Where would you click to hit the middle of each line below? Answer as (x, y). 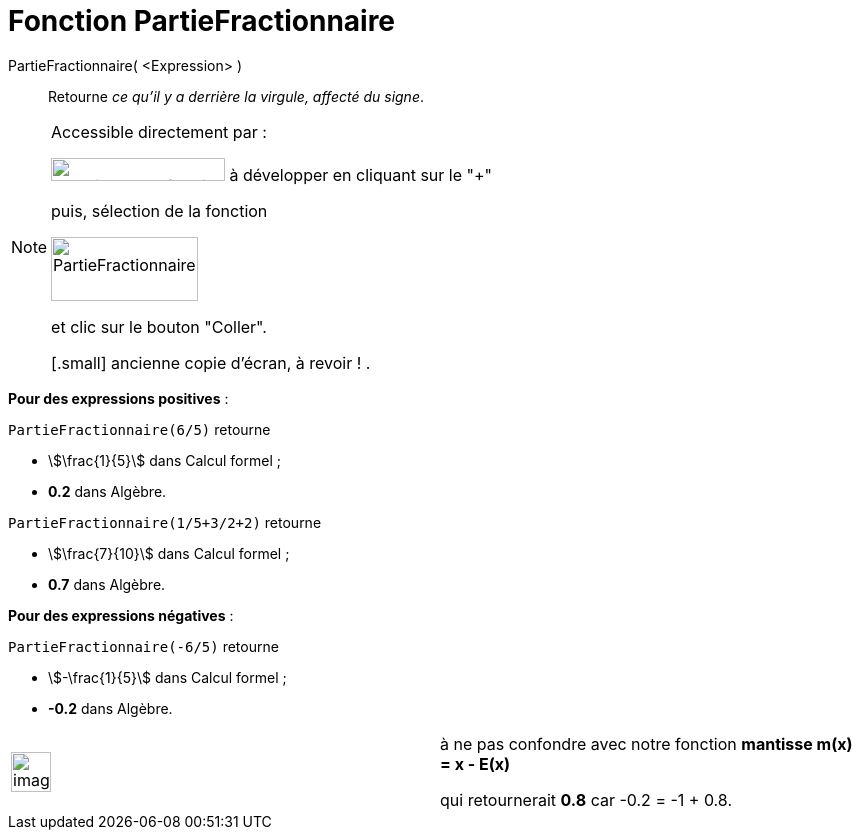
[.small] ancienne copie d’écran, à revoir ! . (211, 362)
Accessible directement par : (159, 131)
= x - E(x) (475, 763)
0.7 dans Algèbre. (107, 584)
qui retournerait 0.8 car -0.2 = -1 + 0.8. (586, 799)
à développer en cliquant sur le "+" (361, 174)
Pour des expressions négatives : (121, 615)
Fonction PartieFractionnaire (202, 21)
